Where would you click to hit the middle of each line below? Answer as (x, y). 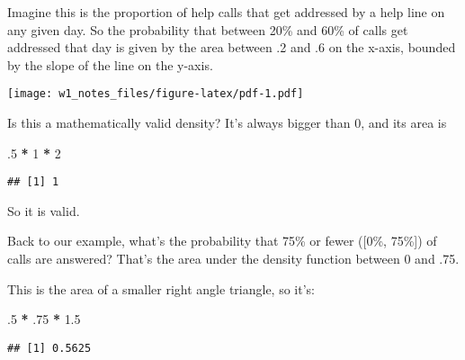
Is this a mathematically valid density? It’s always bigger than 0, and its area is (227, 123)
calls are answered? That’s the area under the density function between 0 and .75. (233, 259)
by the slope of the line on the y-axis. (110, 64)
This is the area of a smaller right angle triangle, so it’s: (161, 288)
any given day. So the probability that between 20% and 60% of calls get (208, 29)
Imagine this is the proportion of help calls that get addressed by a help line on (226, 12)
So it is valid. (44, 210)
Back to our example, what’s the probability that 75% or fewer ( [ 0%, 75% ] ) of (222, 241)
